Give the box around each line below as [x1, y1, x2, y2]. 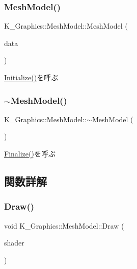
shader [4, 237, 24, 248]
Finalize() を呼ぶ [4, 148, 56, 159]
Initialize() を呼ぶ [4, 72, 59, 82]
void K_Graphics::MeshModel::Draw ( [4, 220, 124, 231]
